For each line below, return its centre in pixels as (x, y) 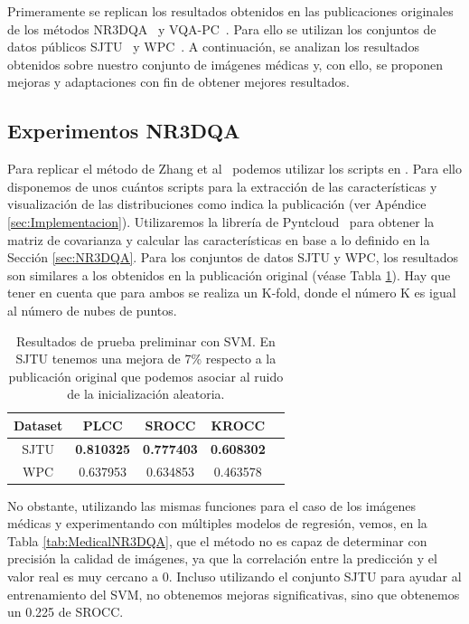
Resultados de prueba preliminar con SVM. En (145, 340)
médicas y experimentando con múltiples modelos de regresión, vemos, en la (217, 523)
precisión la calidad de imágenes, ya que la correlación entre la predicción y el (222, 558)
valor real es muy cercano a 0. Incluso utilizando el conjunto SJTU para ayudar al (234, 577)
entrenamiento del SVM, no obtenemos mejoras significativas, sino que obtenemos (234, 594)
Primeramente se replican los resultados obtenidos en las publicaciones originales (230, 11)
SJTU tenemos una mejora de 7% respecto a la (146, 359)
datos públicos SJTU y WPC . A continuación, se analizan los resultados (213, 47)
